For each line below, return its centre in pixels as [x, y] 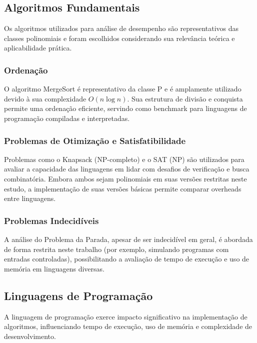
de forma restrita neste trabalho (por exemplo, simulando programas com [116, 249]
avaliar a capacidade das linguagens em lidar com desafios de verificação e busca [127, 169]
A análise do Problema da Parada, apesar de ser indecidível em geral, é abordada [128, 239]
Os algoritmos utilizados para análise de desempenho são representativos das [121, 28]
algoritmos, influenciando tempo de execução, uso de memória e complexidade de [128, 326]
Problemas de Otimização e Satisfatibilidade [95, 140]
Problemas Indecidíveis [51, 220]
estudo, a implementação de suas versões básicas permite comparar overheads [123, 188]
